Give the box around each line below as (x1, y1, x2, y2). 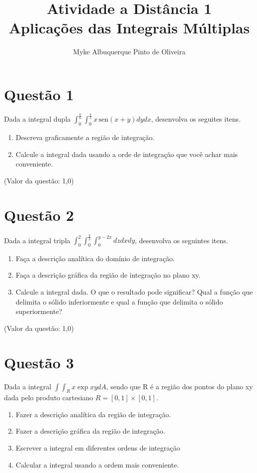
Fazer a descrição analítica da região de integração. (15, 409, 171, 419)
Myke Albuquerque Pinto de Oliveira (73, 46, 185, 57)
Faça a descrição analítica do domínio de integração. (15, 253, 175, 263)
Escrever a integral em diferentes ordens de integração (15, 443, 180, 453)
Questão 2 (4, 204, 74, 225)
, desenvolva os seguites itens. (151, 114, 241, 124)
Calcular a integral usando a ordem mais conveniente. (15, 459, 179, 470)
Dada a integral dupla (4, 114, 71, 124)
